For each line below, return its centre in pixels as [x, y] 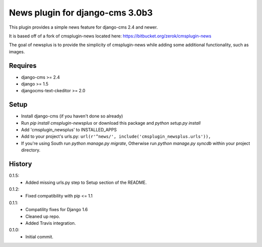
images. [17, 51]
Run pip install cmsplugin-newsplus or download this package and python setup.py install [111, 123]
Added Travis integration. [51, 223]
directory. [31, 150]
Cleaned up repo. [43, 216]
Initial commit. [39, 237]
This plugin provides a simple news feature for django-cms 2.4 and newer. [83, 27]
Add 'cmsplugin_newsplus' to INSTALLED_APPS [69, 130]
